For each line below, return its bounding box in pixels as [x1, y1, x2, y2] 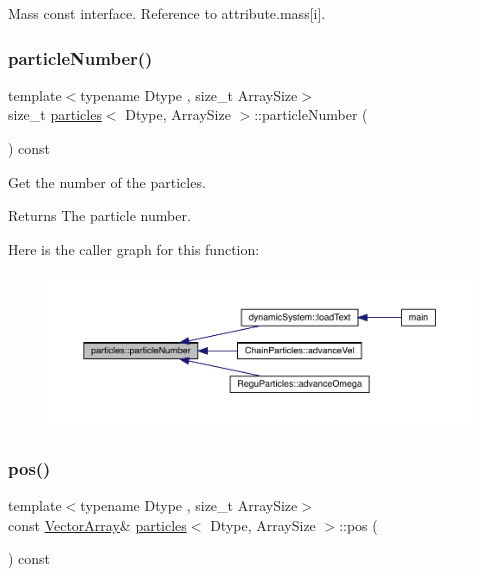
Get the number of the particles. [8, 171, 206, 192]
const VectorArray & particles [8, 514, 187, 535]
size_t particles [8, 104, 102, 125]
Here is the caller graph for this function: [8, 238, 260, 259]
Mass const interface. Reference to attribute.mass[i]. [8, 3, 326, 23]
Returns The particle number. [8, 205, 191, 226]
